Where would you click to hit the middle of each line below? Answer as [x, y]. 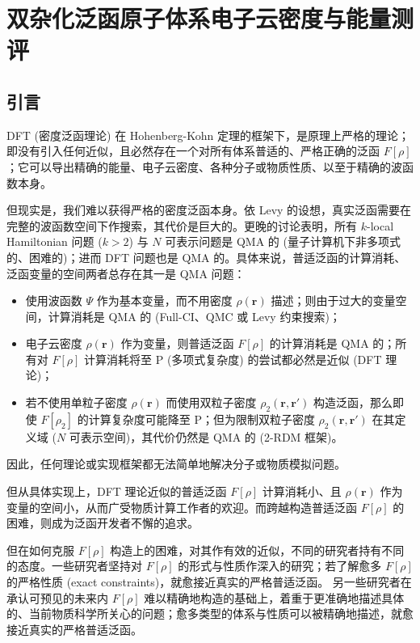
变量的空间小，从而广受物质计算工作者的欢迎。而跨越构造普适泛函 [182, 507]
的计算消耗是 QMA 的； [332, 343]
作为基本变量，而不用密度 [164, 300]
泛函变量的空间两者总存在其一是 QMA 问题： [126, 273]
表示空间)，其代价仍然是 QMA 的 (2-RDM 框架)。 [212, 436]
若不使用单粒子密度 [76, 402]
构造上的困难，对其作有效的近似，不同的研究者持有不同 [257, 550]
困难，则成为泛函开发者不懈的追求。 [103, 523]
